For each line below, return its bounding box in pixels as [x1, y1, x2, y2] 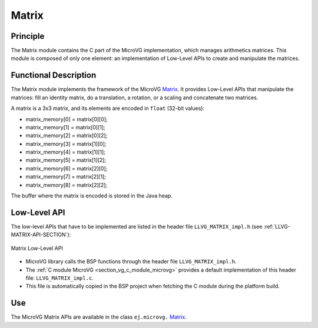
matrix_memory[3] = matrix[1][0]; [25, 140, 107, 147]
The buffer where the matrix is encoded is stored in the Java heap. [11, 192, 173, 199]
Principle [11, 31, 45, 41]
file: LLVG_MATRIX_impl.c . [25, 274, 94, 282]
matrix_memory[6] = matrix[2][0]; [25, 165, 108, 172]
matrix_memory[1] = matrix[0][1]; [25, 123, 105, 130]
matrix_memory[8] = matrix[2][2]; [25, 181, 108, 188]
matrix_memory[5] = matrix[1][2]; [25, 156, 107, 164]
